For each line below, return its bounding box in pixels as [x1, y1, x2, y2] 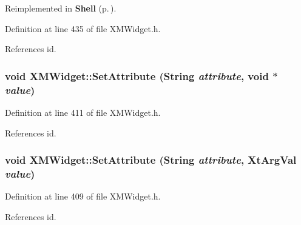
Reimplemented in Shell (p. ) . [5, 2, 117, 14]
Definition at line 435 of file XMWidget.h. [5, 22, 161, 35]
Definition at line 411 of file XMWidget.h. [5, 106, 161, 118]
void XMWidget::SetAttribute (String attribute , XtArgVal [5, 152, 297, 167]
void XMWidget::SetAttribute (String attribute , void [5, 68, 269, 83]
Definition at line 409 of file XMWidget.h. [5, 190, 161, 203]
